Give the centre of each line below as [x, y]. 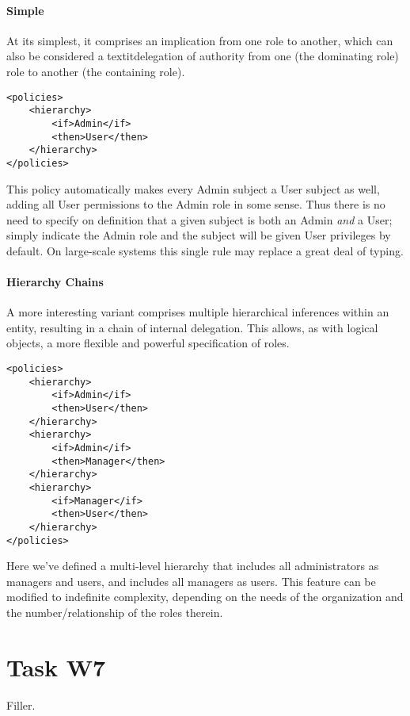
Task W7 [56, 666]
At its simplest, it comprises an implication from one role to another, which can [200, 40]
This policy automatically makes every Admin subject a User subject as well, [193, 188]
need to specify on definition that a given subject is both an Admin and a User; [199, 219]
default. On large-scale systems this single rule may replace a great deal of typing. [205, 250]
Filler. [21, 705]
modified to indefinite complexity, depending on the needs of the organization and [205, 597]
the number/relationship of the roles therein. [115, 613]
